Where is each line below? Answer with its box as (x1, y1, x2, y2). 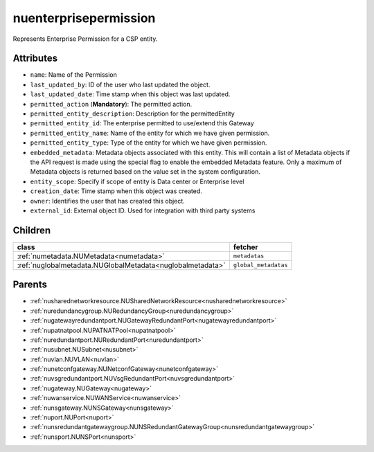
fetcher (233, 242, 259, 252)
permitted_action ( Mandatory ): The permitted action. (30, 100, 193, 108)
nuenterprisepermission (12, 10, 156, 26)
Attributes (12, 53, 58, 64)
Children (12, 224, 51, 236)
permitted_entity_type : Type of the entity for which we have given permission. (30, 138, 267, 147)
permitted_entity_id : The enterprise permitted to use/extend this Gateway (30, 119, 254, 127)
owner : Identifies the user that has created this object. (30, 197, 185, 205)
